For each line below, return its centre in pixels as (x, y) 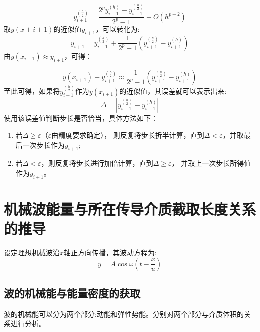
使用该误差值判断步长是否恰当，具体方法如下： (81, 118)
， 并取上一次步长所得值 (211, 163)
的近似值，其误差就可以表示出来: (173, 91)
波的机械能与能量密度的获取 (72, 293)
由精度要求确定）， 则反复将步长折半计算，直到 (128, 135)
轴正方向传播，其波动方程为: (110, 253)
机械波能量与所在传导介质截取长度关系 (130, 209)
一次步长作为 (44, 145)
